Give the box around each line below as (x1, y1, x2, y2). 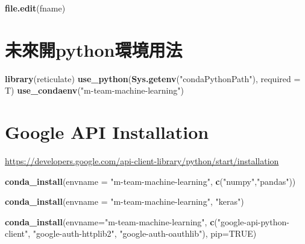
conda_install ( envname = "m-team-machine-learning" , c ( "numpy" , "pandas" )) (5, 175, 296, 187)
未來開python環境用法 (5, 37, 183, 62)
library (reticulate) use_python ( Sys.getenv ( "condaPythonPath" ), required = (5, 72, 301, 85)
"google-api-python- (217, 215, 289, 228)
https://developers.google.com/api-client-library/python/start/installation (5, 155, 279, 167)
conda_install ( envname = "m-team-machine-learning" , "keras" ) (5, 195, 244, 208)
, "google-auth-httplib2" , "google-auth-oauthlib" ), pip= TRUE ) (28, 227, 257, 240)
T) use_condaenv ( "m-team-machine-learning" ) (5, 84, 184, 97)
